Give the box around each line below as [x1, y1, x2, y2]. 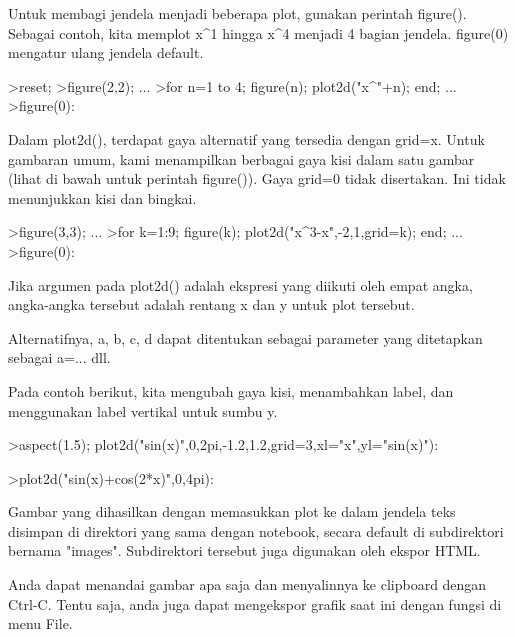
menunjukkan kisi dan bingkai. [8, 187, 197, 208]
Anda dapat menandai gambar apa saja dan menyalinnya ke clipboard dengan [8, 574, 487, 595]
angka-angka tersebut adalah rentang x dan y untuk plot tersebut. [8, 294, 415, 315]
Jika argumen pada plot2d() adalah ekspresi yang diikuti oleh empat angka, [8, 274, 473, 295]
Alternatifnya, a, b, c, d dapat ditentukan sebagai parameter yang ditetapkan [8, 327, 483, 348]
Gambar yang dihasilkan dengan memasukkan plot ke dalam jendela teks [8, 501, 456, 522]
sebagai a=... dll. [8, 347, 111, 368]
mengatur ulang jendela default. [8, 42, 204, 63]
